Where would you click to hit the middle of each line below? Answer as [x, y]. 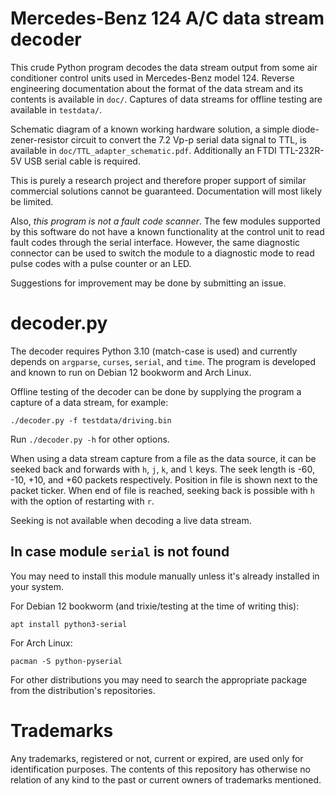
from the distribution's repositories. [83, 690]
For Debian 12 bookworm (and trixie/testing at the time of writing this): [155, 606]
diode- [305, 129]
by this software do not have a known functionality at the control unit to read [167, 231]
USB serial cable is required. [82, 161]
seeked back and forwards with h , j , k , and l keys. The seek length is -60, [163, 469]
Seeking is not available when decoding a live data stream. [131, 520]
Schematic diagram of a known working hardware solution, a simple [150, 129]
